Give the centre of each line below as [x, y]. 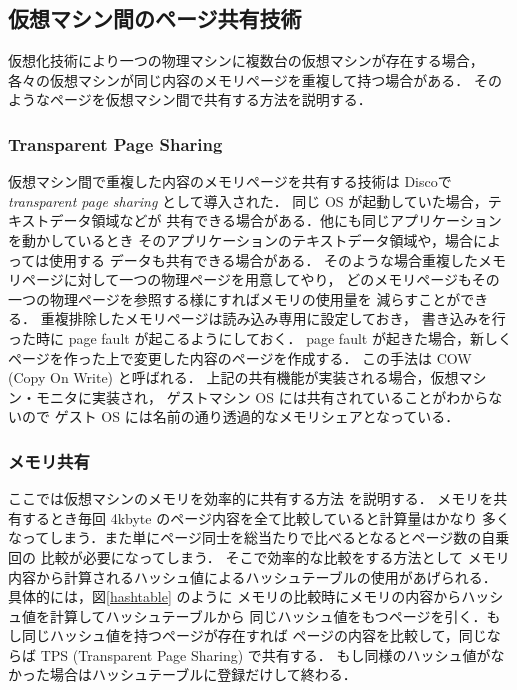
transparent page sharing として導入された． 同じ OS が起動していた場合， [248, 200]
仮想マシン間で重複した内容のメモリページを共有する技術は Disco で [230, 181]
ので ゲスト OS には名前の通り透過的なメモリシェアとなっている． [240, 416]
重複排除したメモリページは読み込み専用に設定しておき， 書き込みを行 [273, 318]
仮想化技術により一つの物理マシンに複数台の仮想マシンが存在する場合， [246, 60]
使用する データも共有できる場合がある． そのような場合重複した [264, 259]
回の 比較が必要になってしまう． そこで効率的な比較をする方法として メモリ [259, 556]
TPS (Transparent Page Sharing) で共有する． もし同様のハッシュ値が [265, 654]
